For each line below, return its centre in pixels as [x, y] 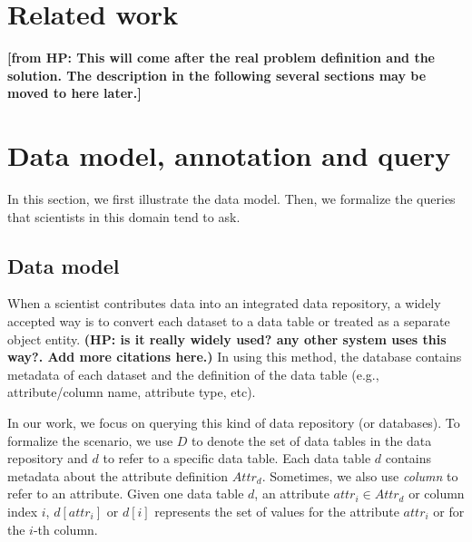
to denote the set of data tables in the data [312, 440]
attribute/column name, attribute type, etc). [132, 392]
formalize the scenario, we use [90, 440]
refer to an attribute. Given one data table [126, 494]
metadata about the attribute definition [118, 475]
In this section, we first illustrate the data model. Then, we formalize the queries [231, 199]
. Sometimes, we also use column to [360, 475]
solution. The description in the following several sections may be [217, 75]
